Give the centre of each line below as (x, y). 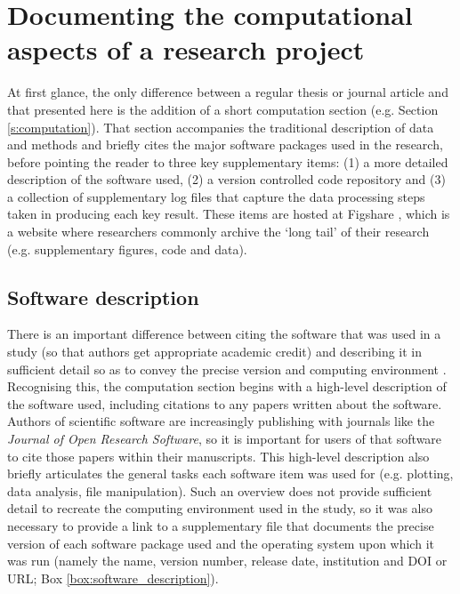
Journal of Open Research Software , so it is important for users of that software (225, 439)
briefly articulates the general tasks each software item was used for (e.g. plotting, (230, 474)
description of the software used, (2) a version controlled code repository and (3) (226, 179)
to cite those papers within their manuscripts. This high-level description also (218, 456)
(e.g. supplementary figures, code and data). (127, 249)
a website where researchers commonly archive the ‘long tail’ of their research (218, 232)
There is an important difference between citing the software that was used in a (224, 334)
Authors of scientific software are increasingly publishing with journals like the (221, 421)
